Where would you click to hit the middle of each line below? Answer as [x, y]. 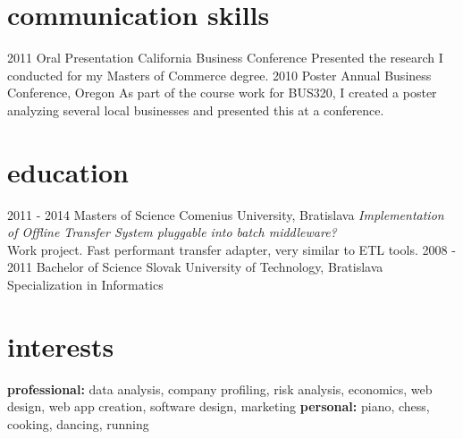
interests [61, 346]
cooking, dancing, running [78, 423]
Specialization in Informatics [85, 284]
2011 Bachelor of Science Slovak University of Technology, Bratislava [195, 267]
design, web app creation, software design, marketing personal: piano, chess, [219, 406]
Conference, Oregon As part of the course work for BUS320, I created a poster [222, 93]
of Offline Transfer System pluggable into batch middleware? [172, 232]
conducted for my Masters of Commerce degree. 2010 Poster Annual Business [219, 75]
